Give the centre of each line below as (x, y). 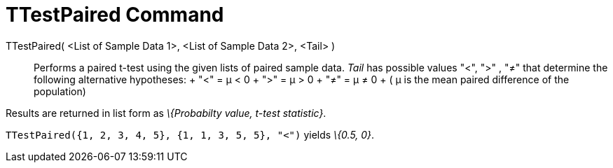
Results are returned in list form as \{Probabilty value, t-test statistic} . (166, 113)
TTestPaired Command (115, 15)
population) (60, 91)
